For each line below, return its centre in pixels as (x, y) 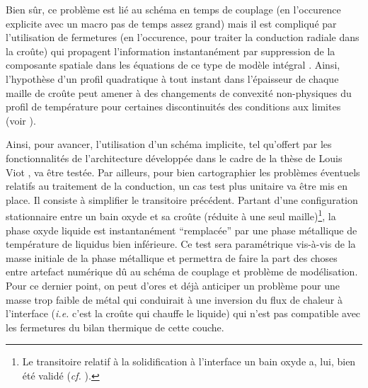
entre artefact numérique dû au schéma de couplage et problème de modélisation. (182, 272)
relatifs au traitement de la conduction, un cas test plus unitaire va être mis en (177, 186)
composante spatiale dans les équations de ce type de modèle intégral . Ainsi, (173, 65)
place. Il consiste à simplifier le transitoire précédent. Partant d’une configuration (182, 199)
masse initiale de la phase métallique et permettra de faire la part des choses (172, 257)
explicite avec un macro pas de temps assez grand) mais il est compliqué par (171, 23)
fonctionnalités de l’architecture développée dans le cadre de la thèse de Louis (174, 158)
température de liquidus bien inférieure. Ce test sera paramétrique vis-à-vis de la (181, 244)
